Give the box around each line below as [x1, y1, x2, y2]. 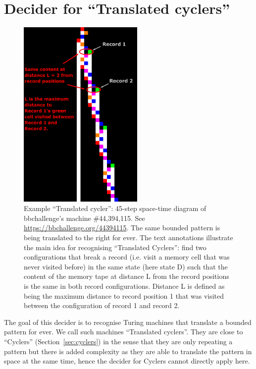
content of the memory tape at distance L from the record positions [24, 271, 229, 281]
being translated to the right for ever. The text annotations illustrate [24, 232, 233, 242]
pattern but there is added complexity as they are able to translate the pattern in [4, 346, 252, 356]
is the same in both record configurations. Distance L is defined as [24, 280, 225, 291]
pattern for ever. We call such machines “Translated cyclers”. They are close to [4, 326, 243, 337]
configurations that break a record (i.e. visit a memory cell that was [24, 252, 230, 262]
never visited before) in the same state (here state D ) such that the [24, 261, 228, 271]
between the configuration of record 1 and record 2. [24, 300, 180, 311]
